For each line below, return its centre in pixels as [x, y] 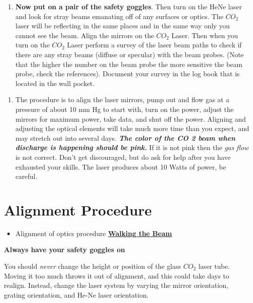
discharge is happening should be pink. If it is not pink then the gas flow [132, 147]
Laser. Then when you [205, 35]
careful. [26, 176]
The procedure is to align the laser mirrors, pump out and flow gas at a [122, 99]
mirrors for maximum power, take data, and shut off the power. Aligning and [131, 119]
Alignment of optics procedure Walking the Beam [94, 233]
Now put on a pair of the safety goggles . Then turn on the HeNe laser [129, 6]
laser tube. [214, 266]
